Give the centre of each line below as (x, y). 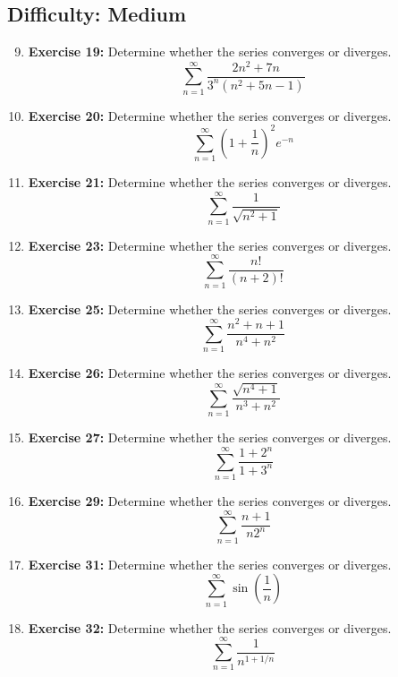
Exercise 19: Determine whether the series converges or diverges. (210, 51)
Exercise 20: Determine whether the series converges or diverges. (210, 115)
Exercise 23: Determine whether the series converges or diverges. (210, 245)
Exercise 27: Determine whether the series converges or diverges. (210, 437)
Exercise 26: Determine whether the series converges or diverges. (210, 373)
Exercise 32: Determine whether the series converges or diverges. (210, 627)
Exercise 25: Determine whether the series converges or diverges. (210, 309)
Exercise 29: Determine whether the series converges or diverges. (210, 501)
